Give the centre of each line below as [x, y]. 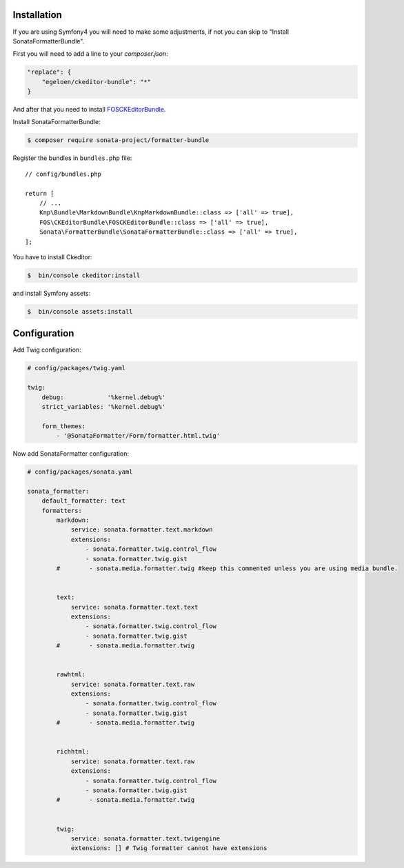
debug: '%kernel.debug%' [103, 397]
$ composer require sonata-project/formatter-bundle [118, 140]
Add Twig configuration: [47, 350]
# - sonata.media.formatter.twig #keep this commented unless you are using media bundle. [227, 568]
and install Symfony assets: [52, 293]
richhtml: [73, 752]
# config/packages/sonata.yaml [80, 472]
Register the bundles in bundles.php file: [72, 158]
